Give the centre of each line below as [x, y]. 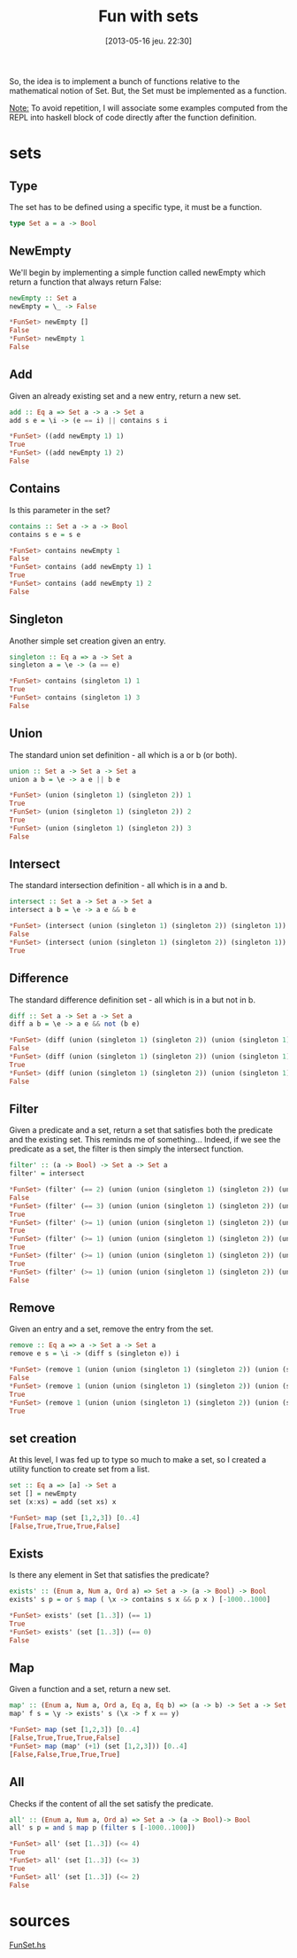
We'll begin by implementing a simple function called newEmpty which [137, 272]
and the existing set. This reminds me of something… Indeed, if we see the [145, 1140]
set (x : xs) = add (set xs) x [63, 1502]
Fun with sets [148, 16]
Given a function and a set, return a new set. [90, 1689]
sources [40, 1920]
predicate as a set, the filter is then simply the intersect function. [127, 1149]
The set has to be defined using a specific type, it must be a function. [136, 207]
